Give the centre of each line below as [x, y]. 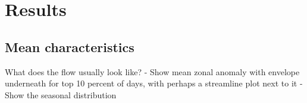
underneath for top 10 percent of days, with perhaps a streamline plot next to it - [154, 83]
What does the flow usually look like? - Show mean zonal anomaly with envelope [152, 71]
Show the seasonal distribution [61, 94]
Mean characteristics [70, 46]
